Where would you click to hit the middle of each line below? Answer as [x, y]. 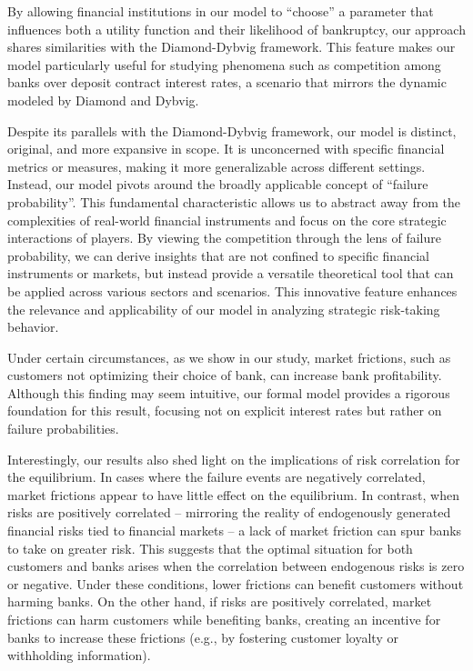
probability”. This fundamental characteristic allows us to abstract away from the [234, 201]
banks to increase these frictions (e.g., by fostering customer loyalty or [203, 637]
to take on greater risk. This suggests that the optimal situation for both [210, 548]
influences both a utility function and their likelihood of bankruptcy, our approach [236, 29]
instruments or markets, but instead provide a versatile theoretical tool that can [231, 273]
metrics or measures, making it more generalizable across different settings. [216, 166]
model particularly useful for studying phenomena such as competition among [224, 64]
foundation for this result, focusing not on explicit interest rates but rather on [225, 411]
